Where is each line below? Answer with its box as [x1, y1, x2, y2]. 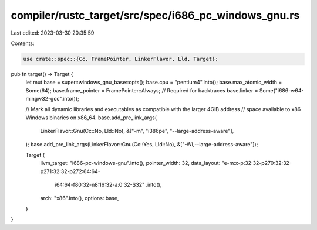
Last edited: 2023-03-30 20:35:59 [11, 29, 95, 36]
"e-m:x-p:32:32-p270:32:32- [221, 160, 292, 167]
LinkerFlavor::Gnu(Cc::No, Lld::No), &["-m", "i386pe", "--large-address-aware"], [40, 128, 234, 135]
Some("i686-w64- [259, 87, 304, 94]
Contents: [11, 40, 35, 47]
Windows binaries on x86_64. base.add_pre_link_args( [25, 114, 157, 121]
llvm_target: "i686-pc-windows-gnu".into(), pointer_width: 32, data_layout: [40, 160, 221, 167]
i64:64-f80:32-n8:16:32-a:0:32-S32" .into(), [55, 181, 162, 188]
